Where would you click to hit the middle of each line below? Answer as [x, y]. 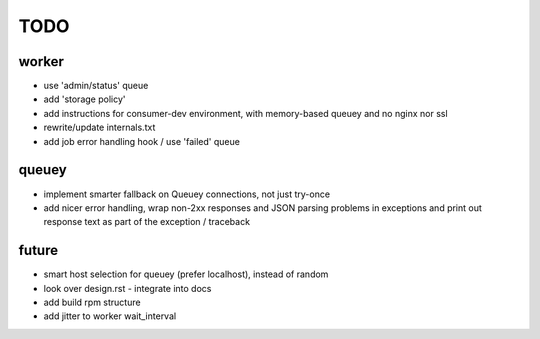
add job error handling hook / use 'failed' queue [141, 141]
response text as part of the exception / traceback [146, 222]
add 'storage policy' [84, 99]
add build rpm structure [92, 302]
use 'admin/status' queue [96, 86]
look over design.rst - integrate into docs [127, 288]
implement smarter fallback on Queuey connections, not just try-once [186, 194]
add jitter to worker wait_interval [110, 316]
